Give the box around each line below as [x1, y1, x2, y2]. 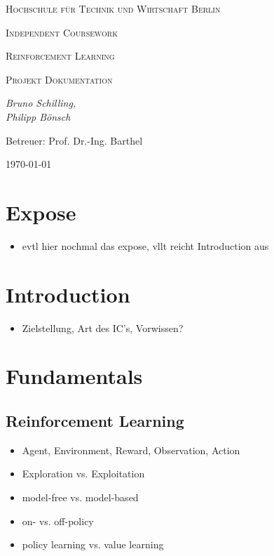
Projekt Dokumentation [6, 72, 113, 86]
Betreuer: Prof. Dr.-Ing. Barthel [6, 133, 143, 147]
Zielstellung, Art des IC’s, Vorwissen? [22, 320, 184, 335]
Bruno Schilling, [6, 95, 76, 110]
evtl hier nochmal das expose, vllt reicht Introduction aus [22, 238, 269, 253]
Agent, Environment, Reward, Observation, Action [22, 442, 240, 457]
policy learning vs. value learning [22, 537, 164, 552]
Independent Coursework [6, 25, 118, 39]
